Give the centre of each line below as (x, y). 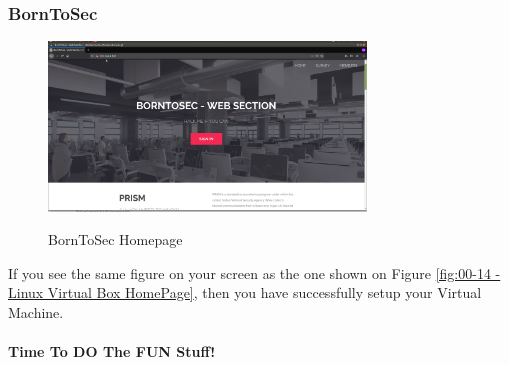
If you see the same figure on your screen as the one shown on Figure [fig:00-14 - (254, 272)
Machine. (36, 311)
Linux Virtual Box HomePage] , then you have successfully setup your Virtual (245, 292)
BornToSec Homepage (115, 239)
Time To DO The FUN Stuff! (112, 351)
